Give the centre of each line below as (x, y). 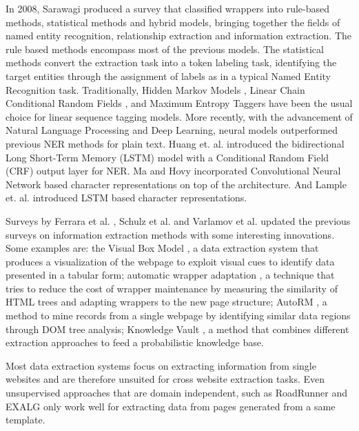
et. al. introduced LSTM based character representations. (126, 198)
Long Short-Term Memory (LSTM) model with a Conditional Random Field (167, 157)
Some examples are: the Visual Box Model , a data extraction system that (162, 248)
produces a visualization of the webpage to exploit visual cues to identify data (170, 261)
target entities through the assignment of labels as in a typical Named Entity (168, 76)
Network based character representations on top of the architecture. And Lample (176, 184)
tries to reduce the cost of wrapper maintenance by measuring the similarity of (172, 288)
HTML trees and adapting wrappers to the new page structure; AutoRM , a (166, 302)
